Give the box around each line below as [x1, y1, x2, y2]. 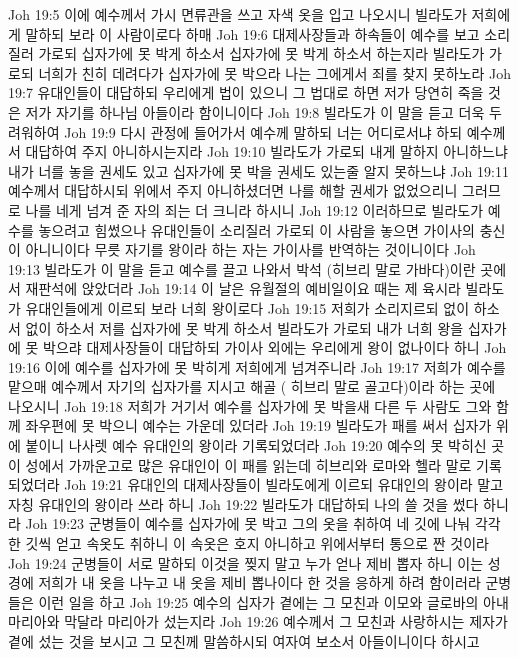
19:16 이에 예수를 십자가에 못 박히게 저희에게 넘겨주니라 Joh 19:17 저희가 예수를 [8, 356, 506, 377]
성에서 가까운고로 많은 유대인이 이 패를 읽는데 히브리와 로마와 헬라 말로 [25, 454, 472, 475]
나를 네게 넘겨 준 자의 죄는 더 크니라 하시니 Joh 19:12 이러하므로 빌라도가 [25, 199, 484, 220]
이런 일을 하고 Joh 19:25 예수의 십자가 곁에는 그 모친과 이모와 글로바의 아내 [38, 591, 509, 612]
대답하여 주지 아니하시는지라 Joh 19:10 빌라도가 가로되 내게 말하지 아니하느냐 [25, 141, 508, 162]
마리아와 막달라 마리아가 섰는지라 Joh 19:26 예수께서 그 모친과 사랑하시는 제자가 [8, 611, 508, 632]
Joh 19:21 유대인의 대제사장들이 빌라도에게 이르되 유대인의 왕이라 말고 [64, 474, 504, 495]
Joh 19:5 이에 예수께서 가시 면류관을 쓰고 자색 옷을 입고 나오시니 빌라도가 [8, 4, 467, 24]
